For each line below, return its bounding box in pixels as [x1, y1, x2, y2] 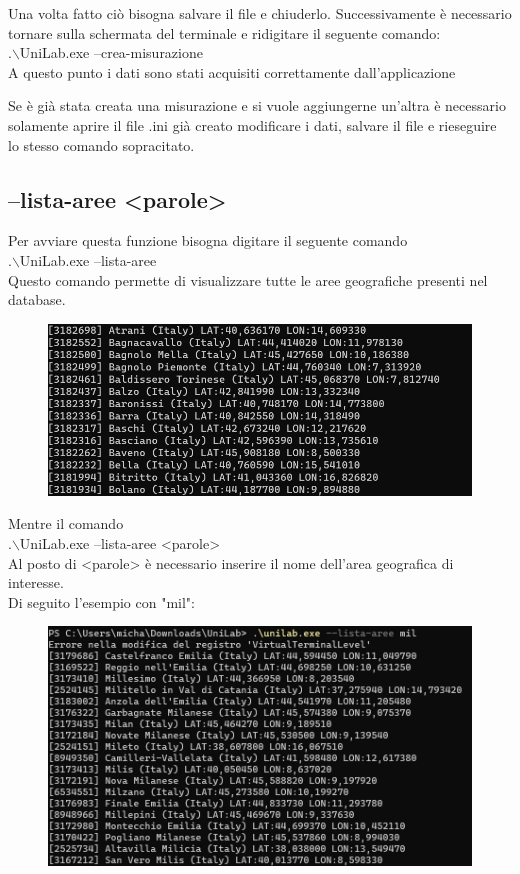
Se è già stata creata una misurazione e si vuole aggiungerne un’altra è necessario [8, 95, 506, 116]
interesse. [8, 572, 64, 593]
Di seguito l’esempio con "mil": [8, 591, 195, 612]
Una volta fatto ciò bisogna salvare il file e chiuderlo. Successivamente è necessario [8, 3, 512, 23]
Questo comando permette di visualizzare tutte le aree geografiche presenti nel [8, 269, 488, 290]
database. [8, 289, 66, 310]
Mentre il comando [8, 513, 124, 534]
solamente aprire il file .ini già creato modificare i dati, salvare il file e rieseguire [8, 114, 497, 135]
